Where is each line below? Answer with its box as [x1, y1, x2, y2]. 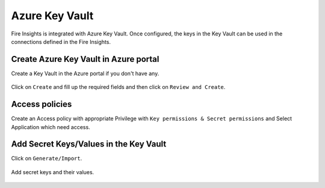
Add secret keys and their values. [11, 168, 94, 175]
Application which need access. [11, 123, 90, 130]
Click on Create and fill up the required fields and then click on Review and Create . [11, 83, 226, 91]
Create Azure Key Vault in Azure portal [11, 54, 159, 64]
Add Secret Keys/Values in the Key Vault [11, 139, 167, 150]
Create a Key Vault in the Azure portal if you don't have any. [11, 70, 159, 77]
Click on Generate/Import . [11, 155, 82, 162]
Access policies [11, 99, 72, 109]
